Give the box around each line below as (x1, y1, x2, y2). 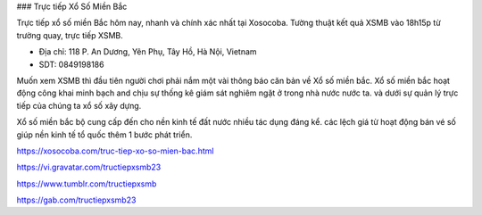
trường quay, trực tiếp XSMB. (16, 29, 124, 40)
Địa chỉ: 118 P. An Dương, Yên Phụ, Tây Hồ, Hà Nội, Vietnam (38, 46, 258, 57)
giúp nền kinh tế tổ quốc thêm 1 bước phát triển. (16, 129, 193, 140)
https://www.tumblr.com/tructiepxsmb (16, 178, 157, 189)
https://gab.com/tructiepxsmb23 (16, 194, 137, 205)
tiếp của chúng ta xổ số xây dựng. (16, 100, 142, 111)
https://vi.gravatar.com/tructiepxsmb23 (16, 161, 162, 173)
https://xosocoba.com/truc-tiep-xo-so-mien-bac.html (16, 145, 214, 156)
